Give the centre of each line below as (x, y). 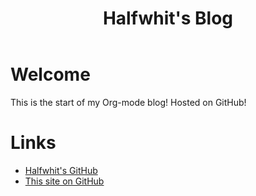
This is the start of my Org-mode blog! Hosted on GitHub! (128, 102)
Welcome (50, 74)
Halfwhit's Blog (168, 18)
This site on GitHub (64, 181)
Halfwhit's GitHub (61, 170)
